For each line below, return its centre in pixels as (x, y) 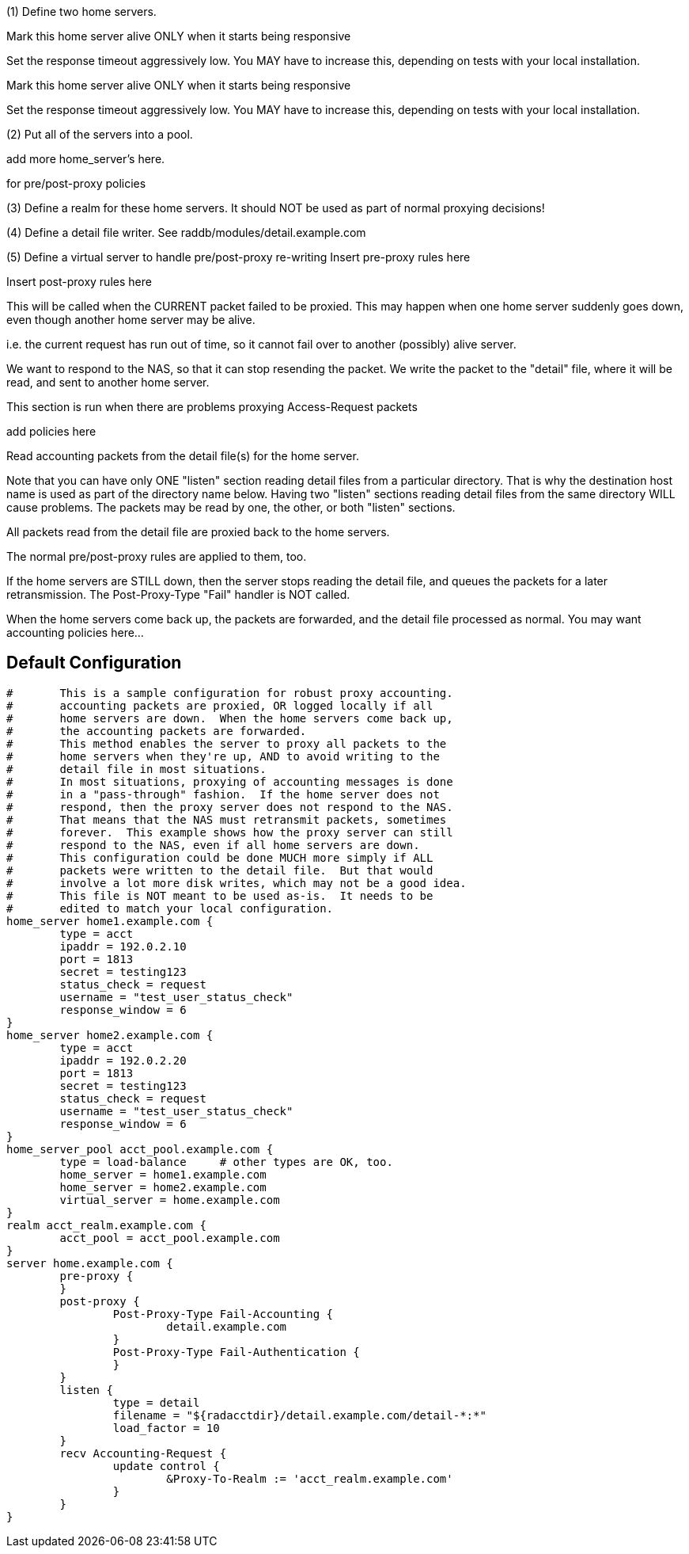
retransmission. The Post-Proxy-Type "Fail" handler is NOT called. (178, 594)
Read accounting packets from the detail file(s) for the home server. (183, 456)
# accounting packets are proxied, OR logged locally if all (220, 705)
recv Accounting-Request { (143, 1453)
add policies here (51, 431)
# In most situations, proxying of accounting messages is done (230, 781)
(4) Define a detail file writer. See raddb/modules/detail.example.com (186, 232)
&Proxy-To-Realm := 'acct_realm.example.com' (310, 1478)
